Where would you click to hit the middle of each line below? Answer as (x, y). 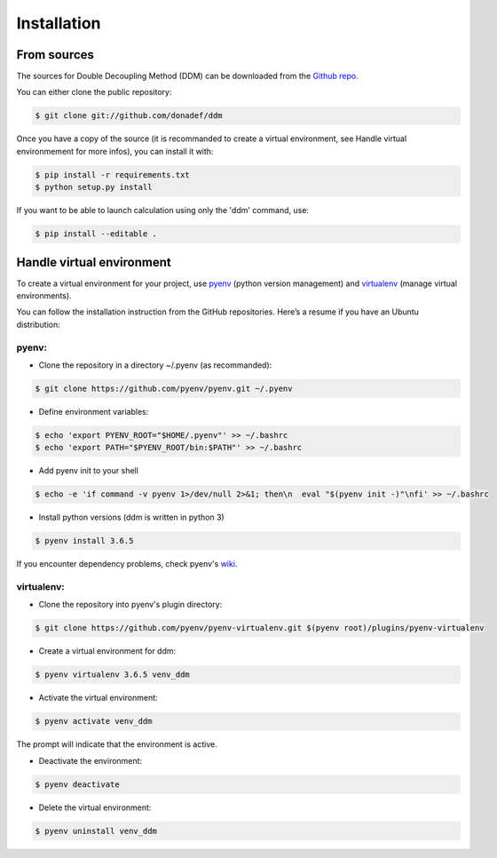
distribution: (39, 324)
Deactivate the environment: (90, 760)
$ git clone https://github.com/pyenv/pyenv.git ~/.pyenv (164, 388)
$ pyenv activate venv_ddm (94, 721)
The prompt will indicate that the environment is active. (117, 744)
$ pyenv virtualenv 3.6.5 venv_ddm (112, 675)
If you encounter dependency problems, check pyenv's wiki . (127, 564)
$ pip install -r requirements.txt (112, 175)
